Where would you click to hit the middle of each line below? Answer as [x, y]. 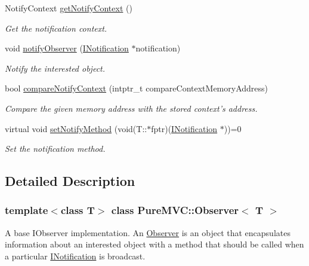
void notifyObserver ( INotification [67, 48]
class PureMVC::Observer [175, 210]
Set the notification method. [55, 149]
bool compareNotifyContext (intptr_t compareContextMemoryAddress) [136, 88]
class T [78, 210]
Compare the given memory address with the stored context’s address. [131, 108]
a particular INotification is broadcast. [75, 256]
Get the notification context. [56, 28]
